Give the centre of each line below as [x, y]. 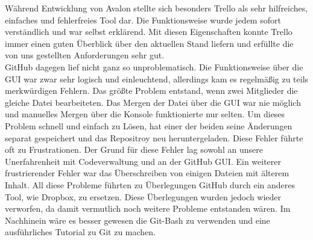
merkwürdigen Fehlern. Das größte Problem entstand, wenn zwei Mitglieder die [151, 91]
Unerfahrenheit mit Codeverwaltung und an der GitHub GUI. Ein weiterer [143, 161]
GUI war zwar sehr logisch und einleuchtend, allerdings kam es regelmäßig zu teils [157, 78]
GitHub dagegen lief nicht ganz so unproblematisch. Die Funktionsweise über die [154, 66]
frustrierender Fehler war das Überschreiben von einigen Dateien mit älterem [147, 173]
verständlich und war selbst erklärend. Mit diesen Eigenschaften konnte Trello [149, 32]
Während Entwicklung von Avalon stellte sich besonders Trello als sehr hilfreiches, [156, 8]
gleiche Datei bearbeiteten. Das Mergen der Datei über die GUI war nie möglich [153, 102]
